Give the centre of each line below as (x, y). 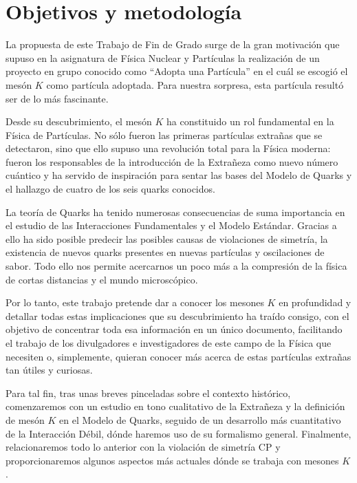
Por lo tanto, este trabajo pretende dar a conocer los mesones (135, 302)
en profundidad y (315, 302)
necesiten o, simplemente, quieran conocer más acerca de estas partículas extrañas (178, 356)
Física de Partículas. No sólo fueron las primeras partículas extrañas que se (164, 135)
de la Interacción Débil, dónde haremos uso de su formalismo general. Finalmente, (178, 433)
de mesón (25, 419)
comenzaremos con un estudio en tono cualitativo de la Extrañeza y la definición (175, 406)
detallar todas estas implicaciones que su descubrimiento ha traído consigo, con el (177, 315)
